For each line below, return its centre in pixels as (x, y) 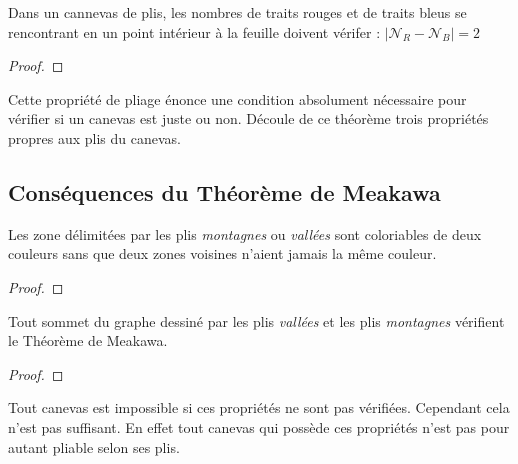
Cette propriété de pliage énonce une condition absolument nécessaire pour (237, 98)
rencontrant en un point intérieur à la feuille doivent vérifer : (194, 31)
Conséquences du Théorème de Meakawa (224, 191)
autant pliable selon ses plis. (94, 446)
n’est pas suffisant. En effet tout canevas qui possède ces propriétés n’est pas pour (259, 426)
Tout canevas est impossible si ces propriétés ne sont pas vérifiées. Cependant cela (259, 407)
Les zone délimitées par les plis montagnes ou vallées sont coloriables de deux (245, 233)
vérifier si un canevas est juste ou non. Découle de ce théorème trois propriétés (248, 118)
